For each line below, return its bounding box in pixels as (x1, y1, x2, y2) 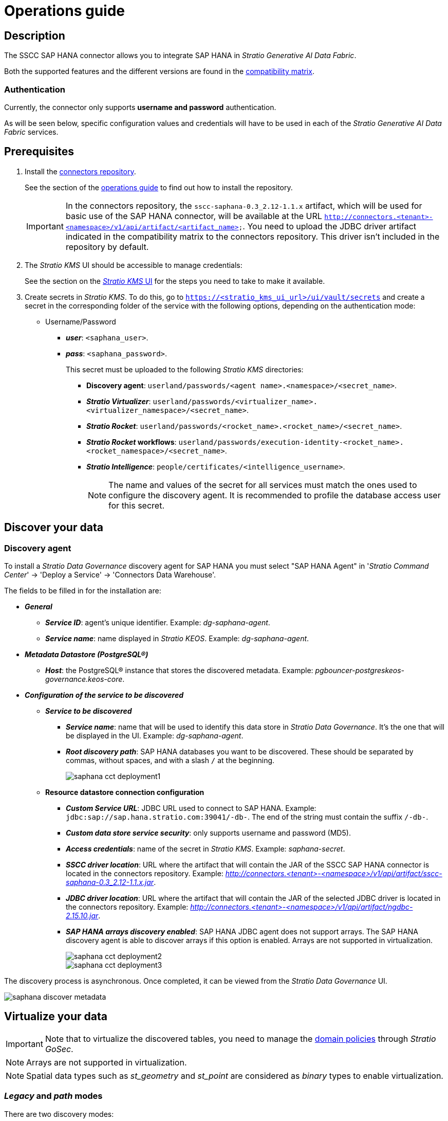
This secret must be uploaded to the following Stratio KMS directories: (66, 365, 304, 374)
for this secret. (108, 500, 164, 511)
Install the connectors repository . (25, 167, 136, 176)
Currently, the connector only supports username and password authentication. (4, 102, 276, 112)
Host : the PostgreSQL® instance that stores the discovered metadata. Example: (45, 665, 313, 675)
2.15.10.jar (66, 911, 99, 920)
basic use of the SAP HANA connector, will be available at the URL (65, 210, 322, 221)
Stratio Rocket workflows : (86, 437, 177, 446)
